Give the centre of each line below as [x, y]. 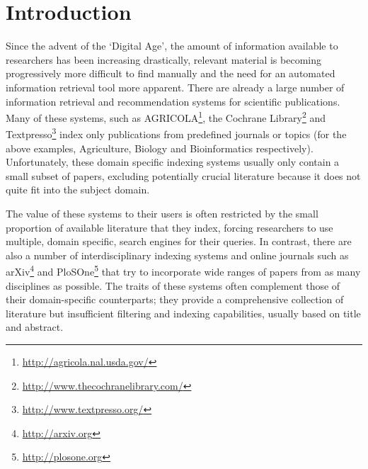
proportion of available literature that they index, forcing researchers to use [169, 227]
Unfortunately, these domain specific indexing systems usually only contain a [173, 162]
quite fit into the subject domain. [78, 190]
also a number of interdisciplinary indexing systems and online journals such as [177, 255]
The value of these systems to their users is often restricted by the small [162, 213]
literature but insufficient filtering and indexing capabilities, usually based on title [183, 313]
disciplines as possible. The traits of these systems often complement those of [173, 285]
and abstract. [35, 327]
